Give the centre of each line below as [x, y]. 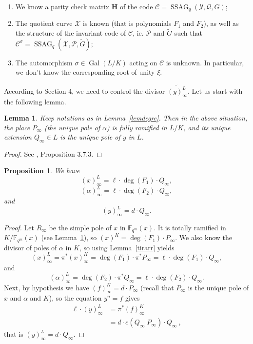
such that [188, 33]
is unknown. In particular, [205, 62]
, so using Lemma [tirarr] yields [127, 247]
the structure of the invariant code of [71, 33]
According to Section [35, 91]
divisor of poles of [30, 247]
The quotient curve [44, 23]
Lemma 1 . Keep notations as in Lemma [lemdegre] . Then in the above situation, [126, 118]
